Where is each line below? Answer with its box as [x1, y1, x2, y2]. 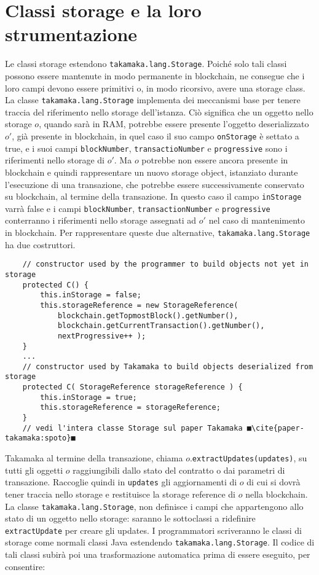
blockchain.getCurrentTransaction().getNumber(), [57, 321, 265, 331]
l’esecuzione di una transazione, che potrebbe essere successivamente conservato [5, 178, 304, 190]
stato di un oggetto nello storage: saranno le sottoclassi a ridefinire [5, 512, 256, 525]
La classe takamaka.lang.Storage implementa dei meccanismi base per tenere [5, 93, 301, 106]
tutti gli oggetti [5, 463, 63, 476]
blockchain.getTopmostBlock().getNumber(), [57, 311, 238, 320]
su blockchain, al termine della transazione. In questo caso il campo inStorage [5, 190, 302, 203]
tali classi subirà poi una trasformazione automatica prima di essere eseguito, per [5, 548, 310, 561]
